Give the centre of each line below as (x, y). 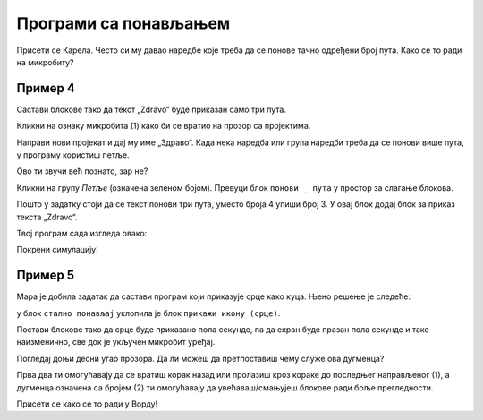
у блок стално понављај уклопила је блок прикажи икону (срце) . (148, 313)
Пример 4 (46, 88)
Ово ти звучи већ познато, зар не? (82, 171)
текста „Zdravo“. (47, 217)
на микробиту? (46, 62)
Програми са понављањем (123, 23)
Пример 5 (46, 275)
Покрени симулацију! (57, 250)
